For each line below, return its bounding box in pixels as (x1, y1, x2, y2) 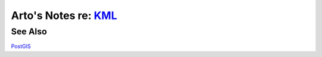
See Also (11, 26, 47, 37)
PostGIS (11, 43, 31, 50)
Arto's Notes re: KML (11, 9, 117, 22)
